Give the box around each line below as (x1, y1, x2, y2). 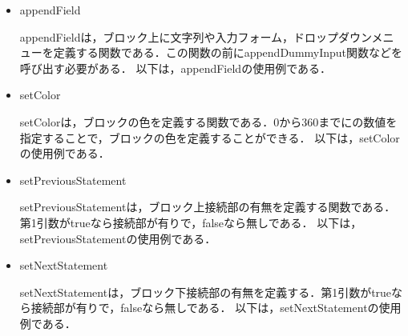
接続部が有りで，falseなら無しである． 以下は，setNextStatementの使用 (30, 299, 402, 316)
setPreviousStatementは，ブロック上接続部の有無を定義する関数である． (19, 198, 396, 215)
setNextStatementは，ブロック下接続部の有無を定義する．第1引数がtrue (19, 283, 392, 300)
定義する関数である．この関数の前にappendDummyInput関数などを (53, 44, 403, 61)
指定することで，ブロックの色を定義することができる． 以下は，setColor (19, 129, 400, 146)
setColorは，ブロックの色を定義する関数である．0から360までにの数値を (19, 113, 398, 130)
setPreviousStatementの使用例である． (19, 230, 216, 246)
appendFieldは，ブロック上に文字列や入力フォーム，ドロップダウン (19, 28, 372, 45)
